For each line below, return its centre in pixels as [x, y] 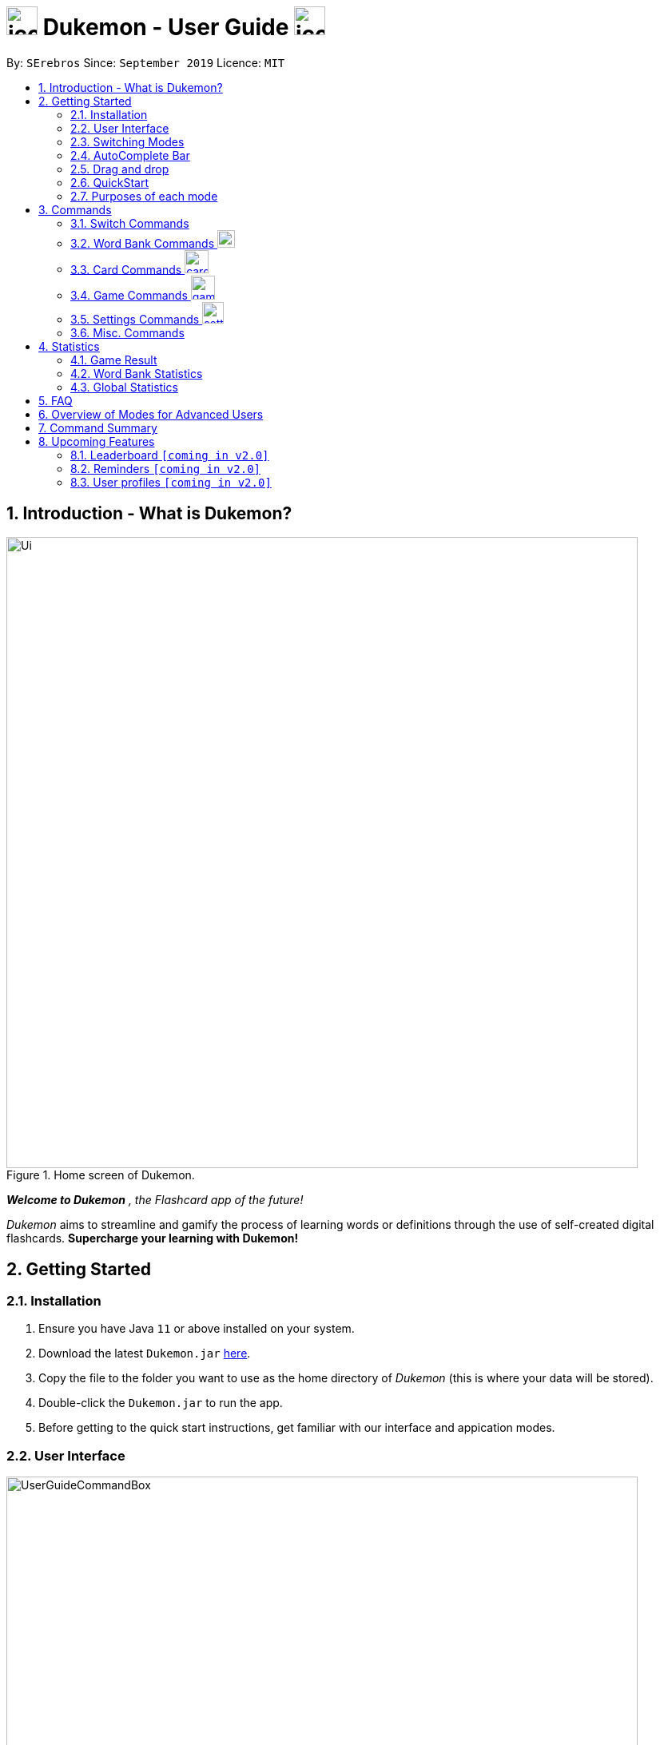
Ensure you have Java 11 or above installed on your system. [197, 1329]
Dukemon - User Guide [166, 27]
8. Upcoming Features [97, 442]
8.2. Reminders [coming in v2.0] [165, 469]
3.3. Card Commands [126, 269]
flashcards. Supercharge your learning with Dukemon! [153, 1238]
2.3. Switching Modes [127, 141]
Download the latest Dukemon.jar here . [145, 1353]
